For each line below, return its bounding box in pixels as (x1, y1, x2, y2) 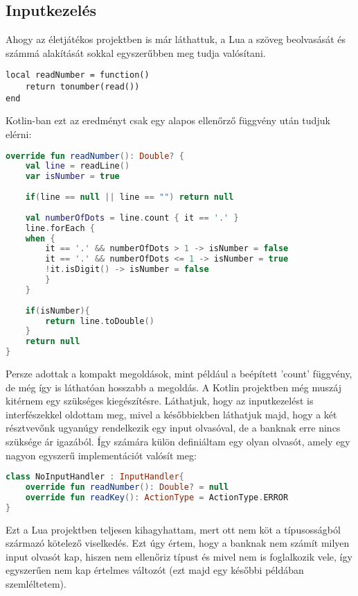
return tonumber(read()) (25, 82, 140, 92)
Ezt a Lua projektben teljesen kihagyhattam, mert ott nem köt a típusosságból (6, 522, 341, 536)
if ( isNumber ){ (25, 305, 90, 316)
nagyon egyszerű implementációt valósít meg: (6, 448, 197, 462)
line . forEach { (25, 223, 95, 233)
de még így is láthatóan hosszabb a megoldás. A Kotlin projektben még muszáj (6, 380, 341, 394)
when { (25, 233, 55, 244)
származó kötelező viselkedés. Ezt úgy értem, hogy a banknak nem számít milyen (6, 536, 350, 550)
